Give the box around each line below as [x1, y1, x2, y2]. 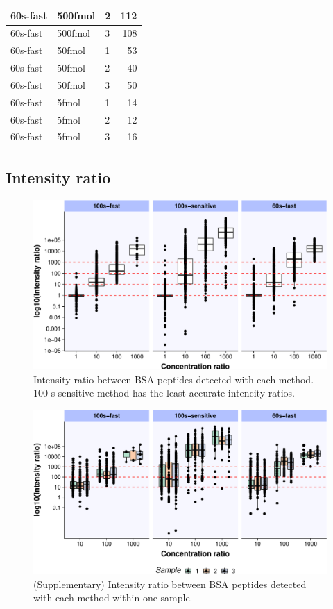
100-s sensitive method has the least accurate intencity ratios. [33, 385, 295, 400]
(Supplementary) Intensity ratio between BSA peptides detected [33, 576, 307, 591]
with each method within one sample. [33, 590, 193, 605]
